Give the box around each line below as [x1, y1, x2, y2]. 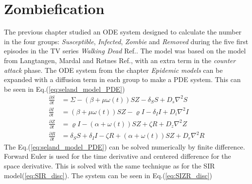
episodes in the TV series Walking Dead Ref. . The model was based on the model [4, 46, 246, 56]
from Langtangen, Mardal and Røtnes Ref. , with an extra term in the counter [4, 55, 236, 65]
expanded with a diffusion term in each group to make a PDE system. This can [4, 74, 241, 84]
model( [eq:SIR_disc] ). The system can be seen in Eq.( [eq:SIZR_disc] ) [4, 170, 212, 180]
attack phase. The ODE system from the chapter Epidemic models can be [4, 65, 223, 75]
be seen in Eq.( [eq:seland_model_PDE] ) [4, 84, 125, 94]
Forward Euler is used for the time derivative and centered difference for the [4, 151, 231, 161]
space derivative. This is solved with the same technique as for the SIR [4, 160, 215, 170]
